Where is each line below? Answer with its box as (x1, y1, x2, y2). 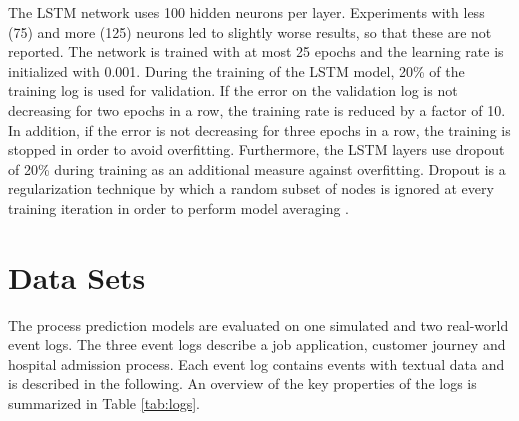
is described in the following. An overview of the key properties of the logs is (8, 373, 477, 394)
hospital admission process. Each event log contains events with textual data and (8, 353, 505, 374)
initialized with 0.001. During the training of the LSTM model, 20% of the (8, 60, 465, 81)
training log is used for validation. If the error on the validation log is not (8, 80, 458, 101)
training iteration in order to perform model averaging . (8, 197, 349, 218)
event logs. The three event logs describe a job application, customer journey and (8, 334, 506, 355)
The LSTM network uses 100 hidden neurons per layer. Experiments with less (8, 2, 485, 22)
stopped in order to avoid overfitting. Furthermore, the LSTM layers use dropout (8, 139, 505, 160)
